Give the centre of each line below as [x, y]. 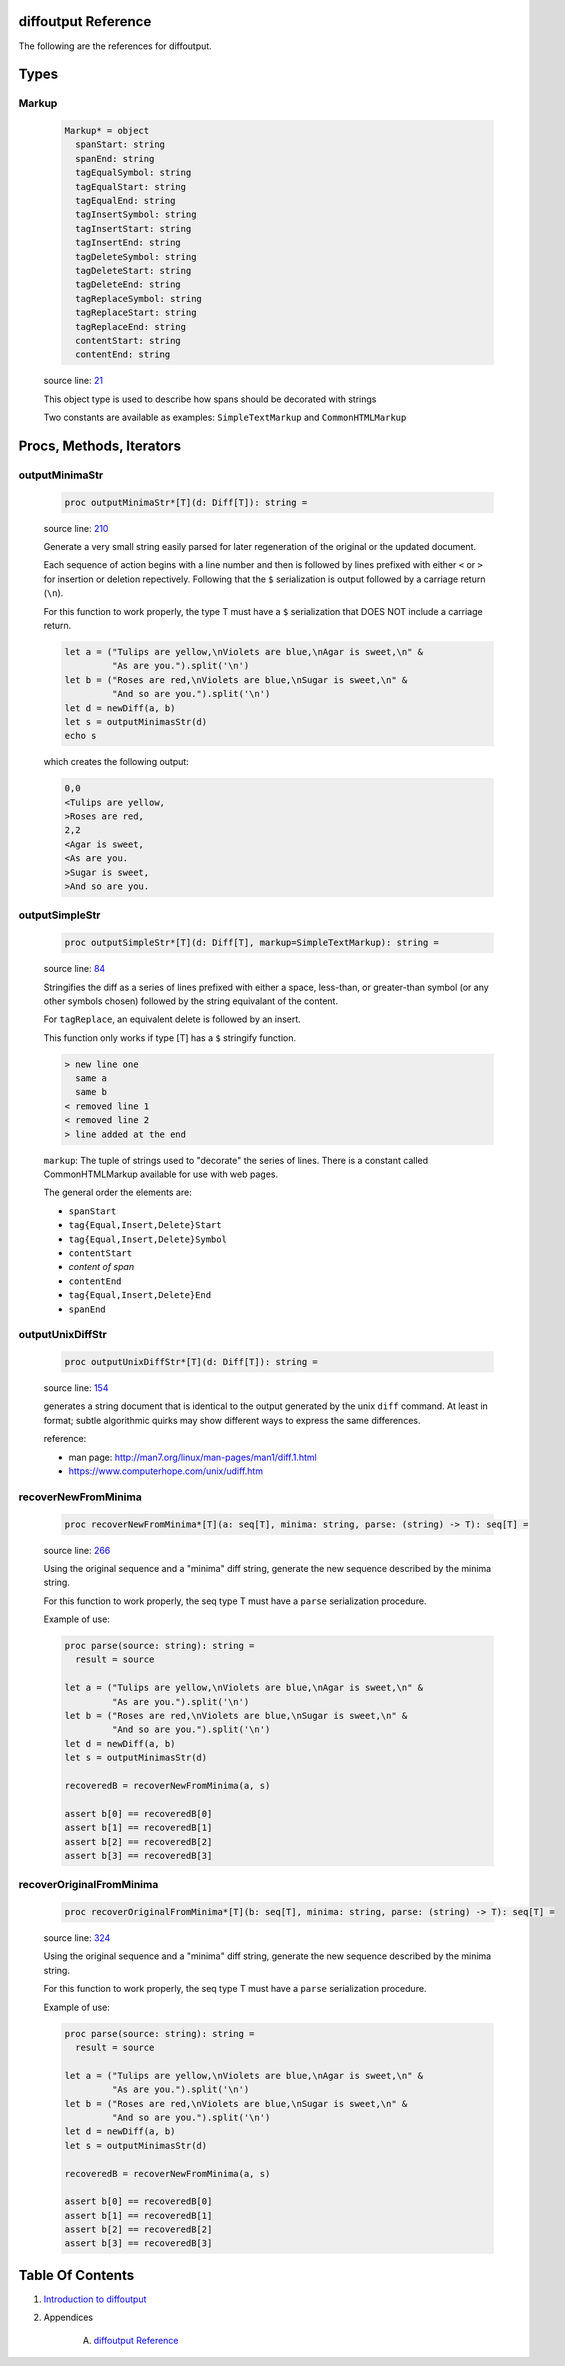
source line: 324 [77, 1938]
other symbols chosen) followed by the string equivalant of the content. [191, 1001]
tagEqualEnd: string [125, 201]
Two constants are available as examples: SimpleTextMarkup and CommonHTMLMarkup [225, 417]
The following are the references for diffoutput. [115, 46]
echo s [80, 736]
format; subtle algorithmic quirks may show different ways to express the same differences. [232, 1420]
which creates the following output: [116, 762]
